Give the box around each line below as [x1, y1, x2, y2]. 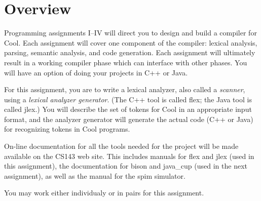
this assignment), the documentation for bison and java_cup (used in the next [4, 160, 247, 171]
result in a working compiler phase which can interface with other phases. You [4, 57, 247, 67]
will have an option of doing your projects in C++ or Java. [4, 67, 188, 77]
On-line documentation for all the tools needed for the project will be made [4, 141, 239, 151]
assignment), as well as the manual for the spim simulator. [4, 170, 185, 181]
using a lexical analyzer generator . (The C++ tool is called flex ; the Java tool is [4, 94, 252, 104]
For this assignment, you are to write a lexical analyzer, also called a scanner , [4, 84, 245, 95]
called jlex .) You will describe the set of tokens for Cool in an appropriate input [4, 104, 252, 114]
